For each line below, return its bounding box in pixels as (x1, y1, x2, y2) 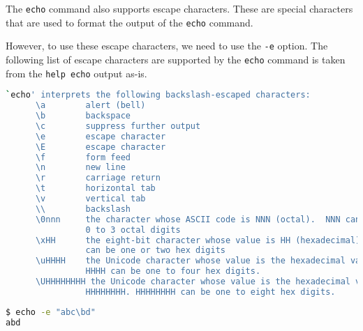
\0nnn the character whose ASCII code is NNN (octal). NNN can (35, 214, 361, 224)
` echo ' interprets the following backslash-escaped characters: (6, 90, 311, 100)
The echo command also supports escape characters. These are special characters (6, 1, 353, 15)
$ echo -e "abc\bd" (6, 307, 96, 317)
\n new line (35, 162, 126, 173)
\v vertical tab (35, 194, 146, 204)
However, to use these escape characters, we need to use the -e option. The (6, 38, 328, 53)
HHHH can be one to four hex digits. (85, 266, 261, 277)
